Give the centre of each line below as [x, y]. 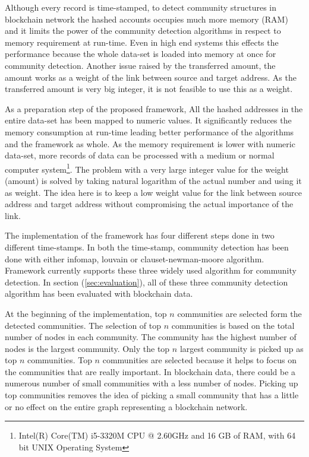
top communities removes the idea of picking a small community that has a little [152, 395]
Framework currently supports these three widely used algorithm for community [151, 270]
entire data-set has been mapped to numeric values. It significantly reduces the [148, 120]
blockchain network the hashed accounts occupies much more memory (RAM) [146, 19]
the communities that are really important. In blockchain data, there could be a [150, 371]
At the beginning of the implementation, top [86, 313]
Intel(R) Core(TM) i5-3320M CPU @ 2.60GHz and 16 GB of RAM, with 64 [157, 435]
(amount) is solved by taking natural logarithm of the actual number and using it [153, 180]
